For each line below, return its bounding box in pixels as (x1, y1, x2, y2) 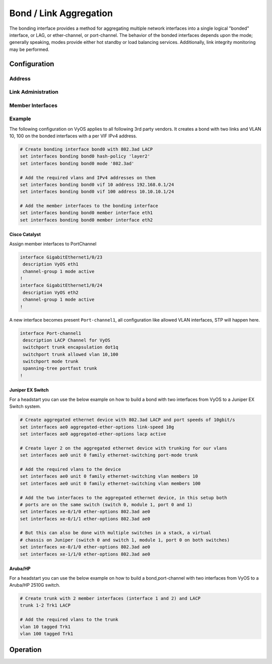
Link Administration (9, 88, 59, 95)
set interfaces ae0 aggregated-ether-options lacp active (20, 431, 166, 437)
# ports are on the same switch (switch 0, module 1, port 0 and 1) (20, 501, 193, 507)
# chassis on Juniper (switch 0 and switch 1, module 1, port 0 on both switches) (20, 537, 230, 543)
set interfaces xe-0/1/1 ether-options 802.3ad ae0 (20, 516, 151, 522)
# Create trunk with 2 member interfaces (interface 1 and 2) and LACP (20, 596, 201, 601)
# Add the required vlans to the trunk (20, 617, 118, 623)
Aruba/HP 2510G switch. (9, 582, 60, 588)
